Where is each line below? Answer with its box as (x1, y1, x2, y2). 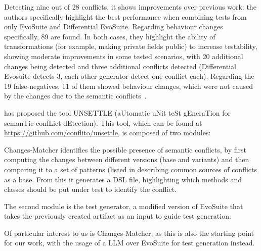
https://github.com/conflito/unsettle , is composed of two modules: (4, 127, 211, 138)
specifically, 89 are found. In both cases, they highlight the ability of (4, 31, 215, 41)
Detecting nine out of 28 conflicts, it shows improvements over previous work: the (4, 2, 256, 12)
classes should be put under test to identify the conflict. (4, 184, 177, 194)
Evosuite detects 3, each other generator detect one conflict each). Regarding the (4, 71, 254, 81)
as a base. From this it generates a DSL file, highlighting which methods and (4, 174, 242, 184)
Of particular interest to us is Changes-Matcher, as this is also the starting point (4, 227, 254, 238)
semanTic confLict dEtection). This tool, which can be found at (4, 117, 202, 128)
